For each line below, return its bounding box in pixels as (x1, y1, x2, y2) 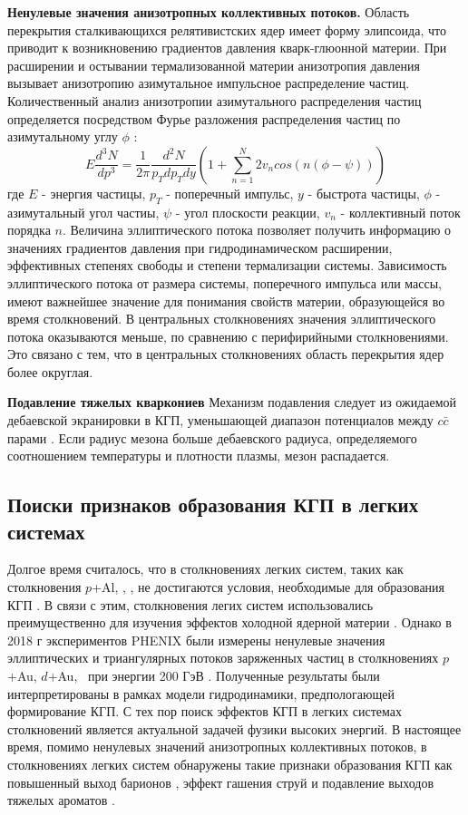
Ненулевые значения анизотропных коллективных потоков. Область (7, 3, 410, 21)
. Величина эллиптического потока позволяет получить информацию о (62, 220, 452, 239)
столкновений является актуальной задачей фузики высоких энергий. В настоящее (7, 719, 462, 738)
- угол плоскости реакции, (175, 202, 320, 221)
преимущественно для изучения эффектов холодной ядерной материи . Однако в (7, 613, 452, 632)
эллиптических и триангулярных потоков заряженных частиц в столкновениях (7, 648, 439, 667)
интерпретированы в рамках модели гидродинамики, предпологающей (7, 684, 395, 703)
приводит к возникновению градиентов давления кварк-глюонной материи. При (7, 38, 447, 57)
